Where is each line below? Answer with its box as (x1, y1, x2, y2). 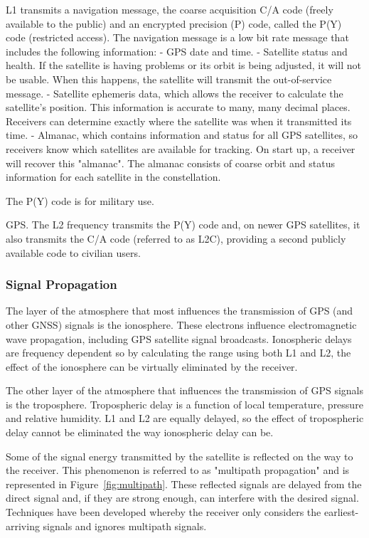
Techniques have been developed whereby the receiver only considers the (6, 505, 321, 519)
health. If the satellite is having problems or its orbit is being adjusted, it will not (6, 58, 361, 73)
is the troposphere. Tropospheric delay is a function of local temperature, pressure (6, 396, 363, 411)
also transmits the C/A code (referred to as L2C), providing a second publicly (6, 231, 346, 246)
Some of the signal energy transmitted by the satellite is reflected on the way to (6, 448, 353, 463)
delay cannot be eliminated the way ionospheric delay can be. (6, 425, 274, 440)
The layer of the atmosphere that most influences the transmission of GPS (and (6, 303, 353, 318)
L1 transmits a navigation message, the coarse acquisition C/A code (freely (6, 2, 333, 16)
